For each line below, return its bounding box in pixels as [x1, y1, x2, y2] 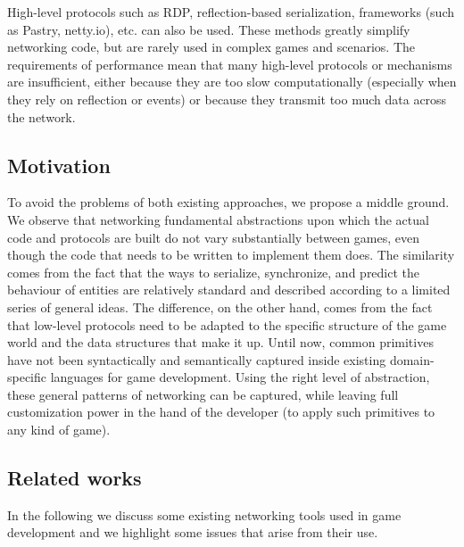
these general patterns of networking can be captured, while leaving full [7, 385, 399, 403]
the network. [7, 107, 76, 126]
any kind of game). [7, 420, 111, 439]
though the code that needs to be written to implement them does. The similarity [7, 245, 455, 264]
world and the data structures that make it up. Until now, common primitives [7, 333, 434, 352]
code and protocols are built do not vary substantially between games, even [7, 228, 420, 246]
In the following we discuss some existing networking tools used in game [7, 505, 402, 524]
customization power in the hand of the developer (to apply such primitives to [7, 402, 435, 421]
